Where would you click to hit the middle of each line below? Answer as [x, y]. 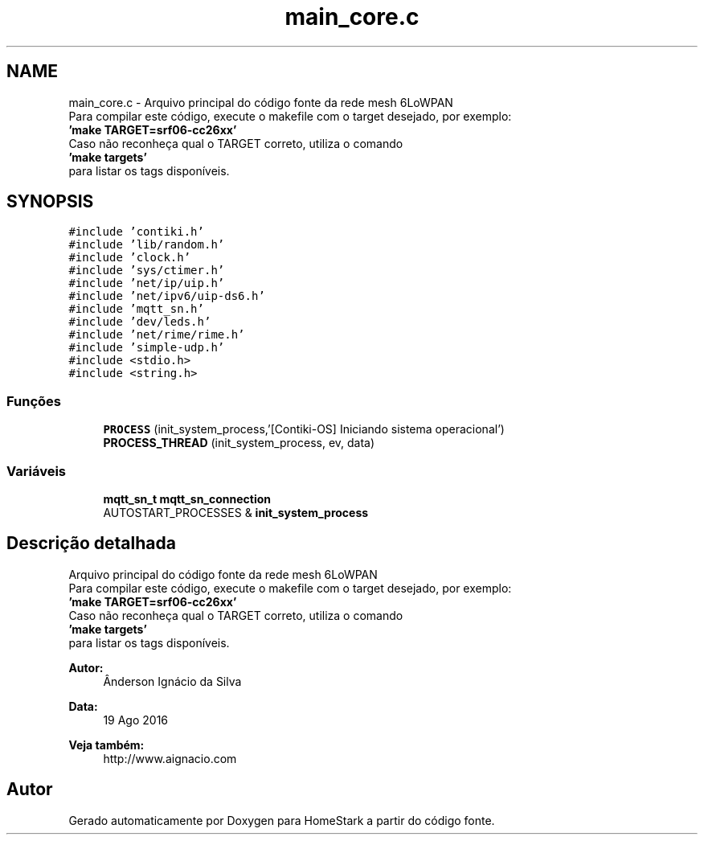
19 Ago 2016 [136, 720]
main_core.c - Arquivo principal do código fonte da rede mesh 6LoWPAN [261, 102]
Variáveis [36, 471]
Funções [34, 401]
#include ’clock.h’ [130, 258]
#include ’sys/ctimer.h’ [147, 271]
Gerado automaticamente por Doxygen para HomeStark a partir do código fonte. [282, 820]
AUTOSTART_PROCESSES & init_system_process [236, 512]
